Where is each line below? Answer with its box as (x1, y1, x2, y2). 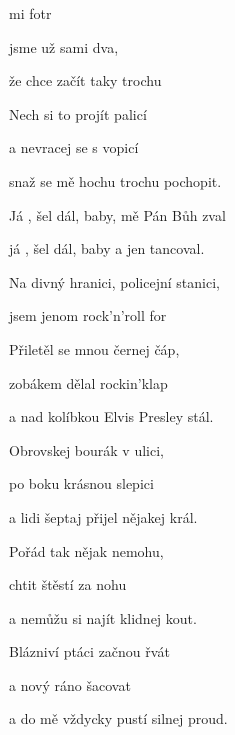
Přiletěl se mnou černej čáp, (9, 338, 180, 359)
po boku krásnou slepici (9, 473, 154, 494)
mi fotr (9, 3, 52, 23)
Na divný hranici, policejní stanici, (9, 271, 220, 292)
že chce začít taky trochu (9, 70, 162, 91)
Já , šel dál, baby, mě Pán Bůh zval (9, 204, 226, 225)
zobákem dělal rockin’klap (9, 372, 168, 393)
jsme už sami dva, (9, 36, 119, 57)
